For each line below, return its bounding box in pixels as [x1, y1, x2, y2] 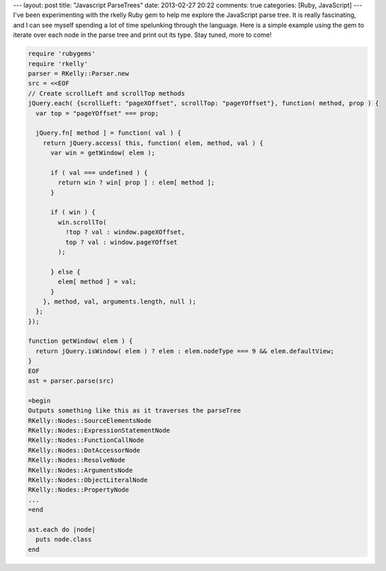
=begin [28, 397, 51, 405]
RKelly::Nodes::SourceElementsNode [28, 417, 152, 424]
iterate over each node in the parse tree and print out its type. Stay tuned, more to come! [13, 30, 272, 39]
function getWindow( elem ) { [28, 337, 133, 345]
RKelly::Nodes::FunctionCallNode [28, 436, 144, 444]
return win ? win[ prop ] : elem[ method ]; [57, 179, 215, 187]
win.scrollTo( [57, 218, 107, 226]
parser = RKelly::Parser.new [28, 69, 130, 77]
